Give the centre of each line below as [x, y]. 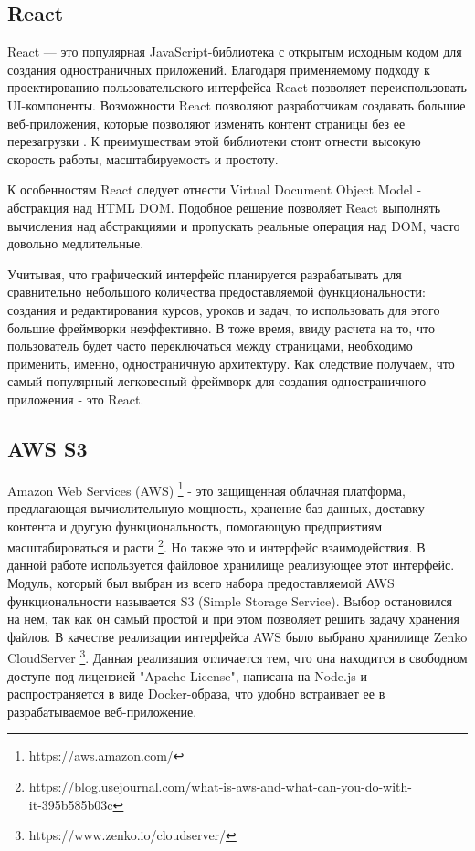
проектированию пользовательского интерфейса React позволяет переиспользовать [237, 87]
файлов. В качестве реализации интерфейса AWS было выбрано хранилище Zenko [237, 636]
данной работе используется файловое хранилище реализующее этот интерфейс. [231, 565]
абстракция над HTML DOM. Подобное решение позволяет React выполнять [224, 207]
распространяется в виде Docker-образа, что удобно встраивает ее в [196, 693]
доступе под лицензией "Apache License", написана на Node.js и [187, 675]
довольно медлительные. [76, 243]
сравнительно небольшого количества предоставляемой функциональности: [216, 292]
